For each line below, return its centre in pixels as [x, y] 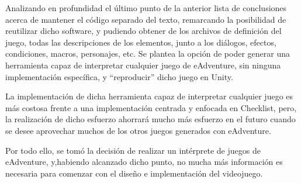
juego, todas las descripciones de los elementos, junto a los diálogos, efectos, [141, 42]
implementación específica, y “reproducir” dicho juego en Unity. [119, 76]
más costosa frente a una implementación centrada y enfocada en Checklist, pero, [151, 107]
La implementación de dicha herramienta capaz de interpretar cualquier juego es [149, 96]
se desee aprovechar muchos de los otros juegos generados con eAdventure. [138, 130]
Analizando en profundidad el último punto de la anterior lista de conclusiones [146, 8]
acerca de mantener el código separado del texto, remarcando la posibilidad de [146, 19]
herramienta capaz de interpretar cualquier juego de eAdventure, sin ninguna [143, 65]
